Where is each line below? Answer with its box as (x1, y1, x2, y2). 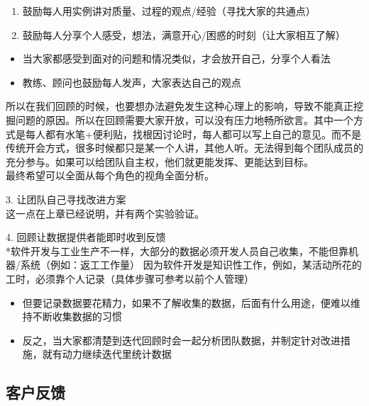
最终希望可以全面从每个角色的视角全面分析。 (6, 168, 214, 183)
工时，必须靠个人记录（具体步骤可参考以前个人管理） (6, 271, 254, 286)
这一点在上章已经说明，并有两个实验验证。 (6, 205, 204, 220)
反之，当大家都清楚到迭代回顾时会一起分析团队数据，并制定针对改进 (22, 332, 341, 347)
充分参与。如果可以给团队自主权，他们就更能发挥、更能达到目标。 (6, 154, 314, 169)
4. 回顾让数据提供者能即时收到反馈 (6, 230, 166, 244)
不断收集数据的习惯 (32, 309, 122, 324)
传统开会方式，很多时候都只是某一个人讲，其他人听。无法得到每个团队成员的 (6, 140, 363, 155)
